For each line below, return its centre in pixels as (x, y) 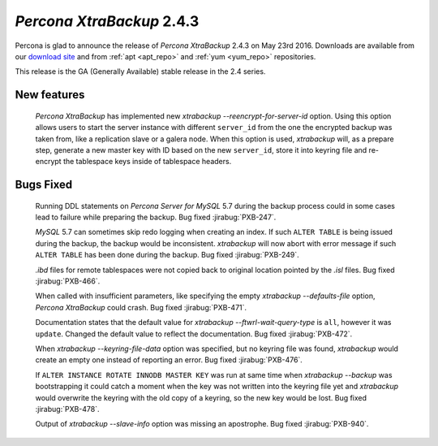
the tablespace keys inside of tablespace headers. (147, 162)
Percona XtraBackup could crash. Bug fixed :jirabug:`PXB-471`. (141, 307)
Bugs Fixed (44, 185)
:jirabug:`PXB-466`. (68, 281)
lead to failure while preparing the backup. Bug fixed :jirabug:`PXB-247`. (156, 217)
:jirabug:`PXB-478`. (68, 409)
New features (50, 95)
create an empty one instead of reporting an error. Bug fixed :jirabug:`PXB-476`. (169, 360)
